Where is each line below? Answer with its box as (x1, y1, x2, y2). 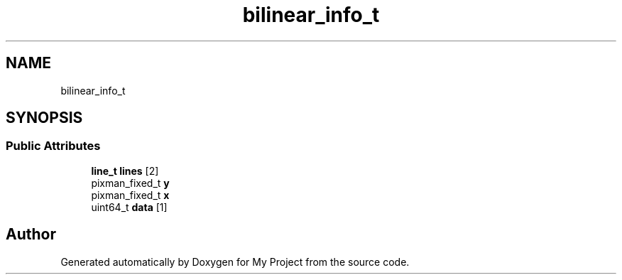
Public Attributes (6, 139, 101, 154)
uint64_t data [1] (91, 200, 168, 213)
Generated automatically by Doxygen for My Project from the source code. (60, 255, 410, 268)
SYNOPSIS (6, 109, 83, 127)
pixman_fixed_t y (91, 176, 170, 189)
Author (6, 225, 56, 244)
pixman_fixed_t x (91, 188, 170, 201)
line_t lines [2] (91, 164, 159, 177)
